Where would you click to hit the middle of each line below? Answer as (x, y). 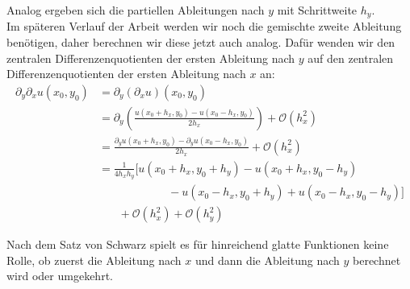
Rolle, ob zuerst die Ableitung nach (94, 260)
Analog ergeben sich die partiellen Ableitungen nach (136, 10)
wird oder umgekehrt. (60, 276)
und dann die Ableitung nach (267, 260)
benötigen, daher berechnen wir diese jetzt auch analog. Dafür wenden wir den (201, 42)
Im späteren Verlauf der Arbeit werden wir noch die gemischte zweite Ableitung (204, 26)
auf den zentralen (351, 58)
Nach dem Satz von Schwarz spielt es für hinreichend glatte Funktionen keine (198, 244)
